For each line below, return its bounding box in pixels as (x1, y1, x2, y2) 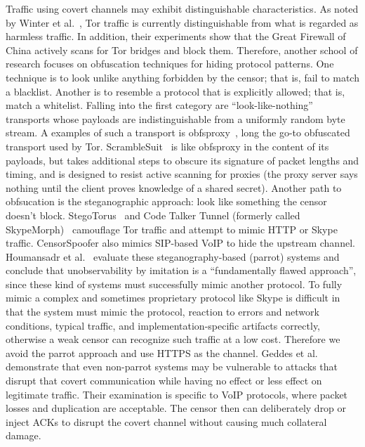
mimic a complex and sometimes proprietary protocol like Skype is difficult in (6, 290, 340, 305)
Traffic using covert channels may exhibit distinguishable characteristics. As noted (6, 1, 359, 15)
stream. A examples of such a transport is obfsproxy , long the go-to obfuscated (6, 125, 350, 140)
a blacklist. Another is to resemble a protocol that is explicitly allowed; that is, (6, 84, 345, 98)
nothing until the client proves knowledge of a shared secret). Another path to (6, 180, 342, 195)
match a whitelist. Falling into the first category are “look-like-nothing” (6, 98, 313, 112)
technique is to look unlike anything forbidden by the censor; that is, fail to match (6, 70, 359, 84)
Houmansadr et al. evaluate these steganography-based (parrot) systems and (6, 249, 340, 264)
